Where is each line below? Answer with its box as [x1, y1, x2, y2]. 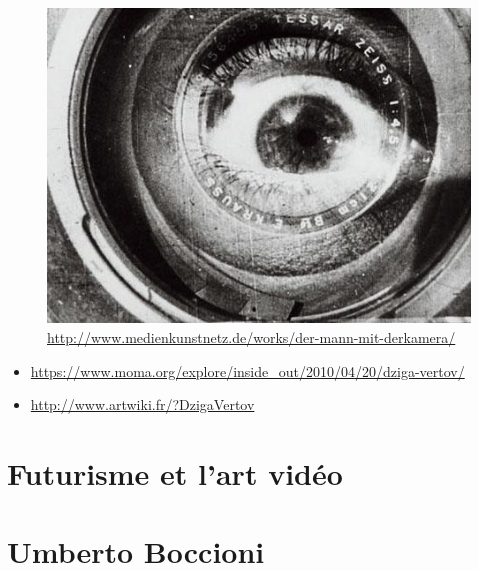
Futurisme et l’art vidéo [7, 452, 343, 493]
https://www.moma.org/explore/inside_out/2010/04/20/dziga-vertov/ [30, 360, 465, 381]
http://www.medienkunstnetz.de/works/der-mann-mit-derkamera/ [47, 326, 456, 347]
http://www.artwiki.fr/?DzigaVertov [30, 394, 255, 415]
